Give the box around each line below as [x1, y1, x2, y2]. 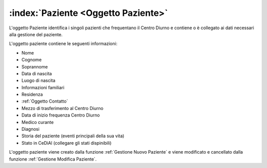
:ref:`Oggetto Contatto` [21, 98, 68, 104]
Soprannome [21, 63, 48, 69]
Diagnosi [21, 126, 40, 132]
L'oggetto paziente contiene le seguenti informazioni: [9, 41, 118, 47]
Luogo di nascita [21, 77, 55, 84]
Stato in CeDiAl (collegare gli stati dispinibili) [21, 140, 112, 146]
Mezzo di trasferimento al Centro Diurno [21, 105, 104, 111]
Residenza [21, 92, 43, 98]
